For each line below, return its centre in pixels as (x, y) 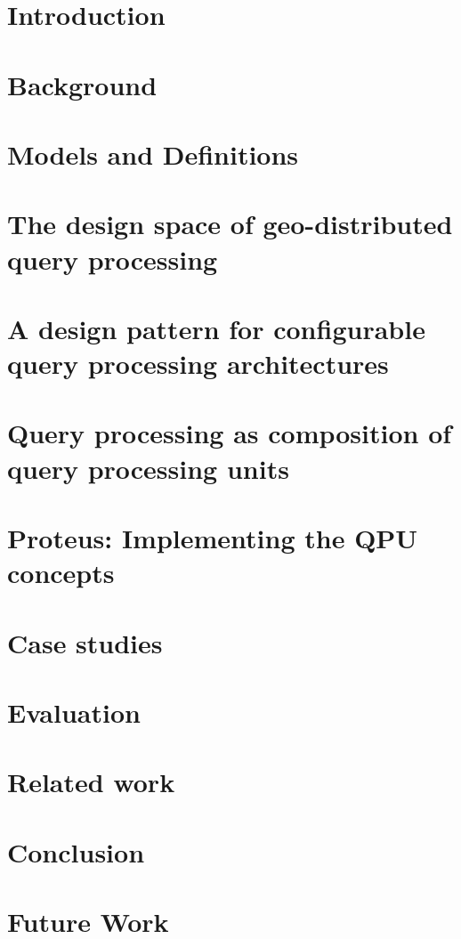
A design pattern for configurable (216, 328)
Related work (91, 782)
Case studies (85, 642)
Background (82, 84)
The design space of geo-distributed (230, 224)
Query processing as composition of (230, 433)
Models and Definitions (153, 154)
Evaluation (74, 712)
